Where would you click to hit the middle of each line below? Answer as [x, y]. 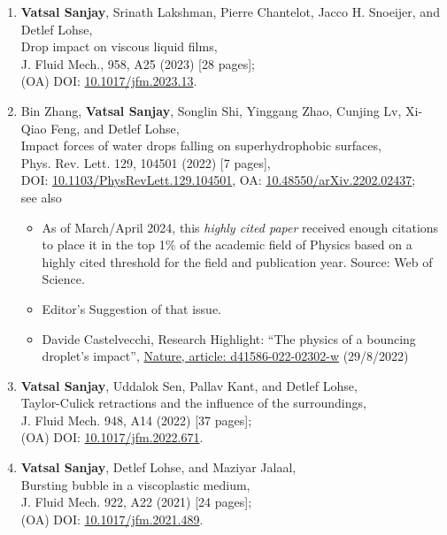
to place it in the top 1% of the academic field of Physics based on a [227, 245]
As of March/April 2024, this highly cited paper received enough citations [240, 227]
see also [41, 197]
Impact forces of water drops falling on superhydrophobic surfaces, [201, 145]
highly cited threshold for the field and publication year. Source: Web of [237, 261]
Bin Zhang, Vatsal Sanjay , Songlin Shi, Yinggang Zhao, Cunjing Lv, [211, 110]
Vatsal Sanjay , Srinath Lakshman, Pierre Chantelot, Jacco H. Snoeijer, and [230, 11]
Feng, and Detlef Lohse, [115, 128]
